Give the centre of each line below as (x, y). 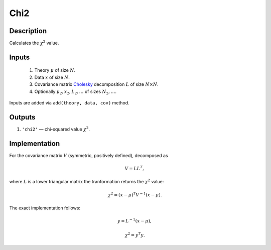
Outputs (22, 117)
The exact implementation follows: (45, 208)
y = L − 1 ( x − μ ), (134, 221)
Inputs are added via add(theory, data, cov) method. (70, 103)
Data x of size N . (52, 77)
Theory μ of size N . (55, 70)
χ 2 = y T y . (135, 234)
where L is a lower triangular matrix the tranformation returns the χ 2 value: (87, 181)
